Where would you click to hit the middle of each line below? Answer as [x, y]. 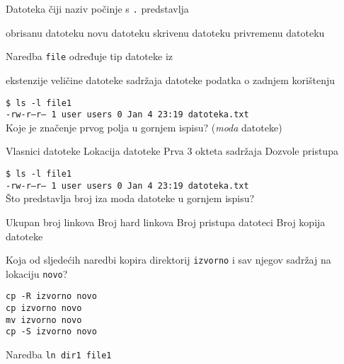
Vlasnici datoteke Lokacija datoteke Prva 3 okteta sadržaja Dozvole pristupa [172, 151]
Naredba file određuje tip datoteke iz [90, 56]
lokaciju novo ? [37, 273]
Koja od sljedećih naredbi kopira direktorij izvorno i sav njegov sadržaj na [168, 260]
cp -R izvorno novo [51, 297]
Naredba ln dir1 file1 [59, 354]
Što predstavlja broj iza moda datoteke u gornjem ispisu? [130, 198]
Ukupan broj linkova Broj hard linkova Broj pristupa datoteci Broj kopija [166, 222]
